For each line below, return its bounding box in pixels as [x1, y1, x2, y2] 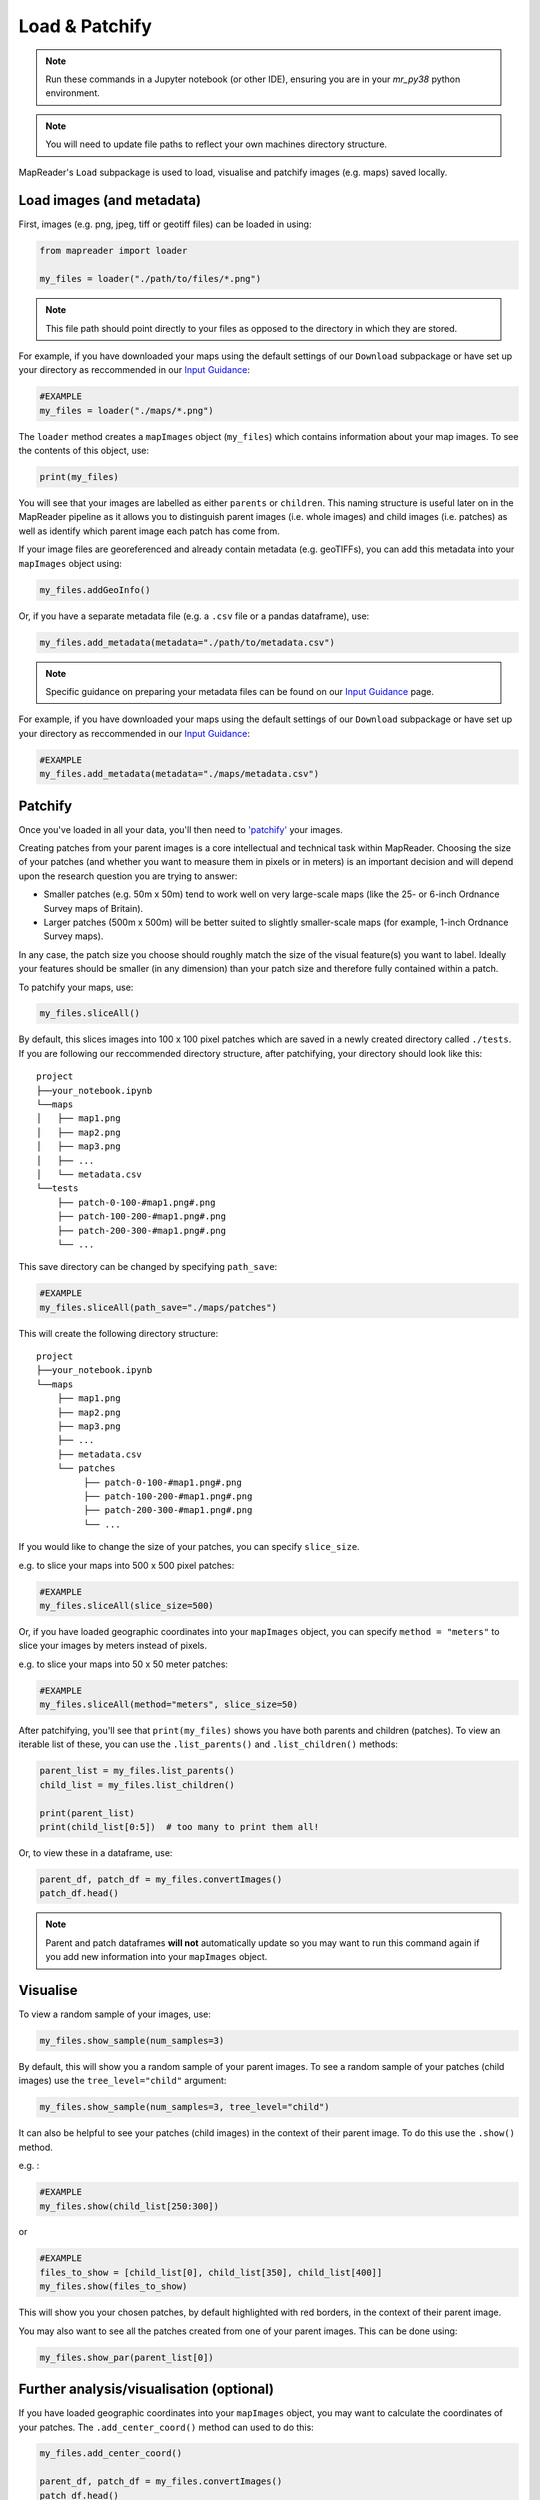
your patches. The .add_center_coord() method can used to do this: [18, 2421, 314, 2433]
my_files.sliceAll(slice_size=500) [39, 1600, 214, 1611]
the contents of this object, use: [18, 445, 150, 457]
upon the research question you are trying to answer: [18, 870, 238, 882]
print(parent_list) [39, 1807, 135, 1819]
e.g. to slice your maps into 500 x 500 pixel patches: [18, 1559, 235, 1571]
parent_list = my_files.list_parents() [39, 1765, 235, 1777]
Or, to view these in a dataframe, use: [18, 1846, 173, 1859]
